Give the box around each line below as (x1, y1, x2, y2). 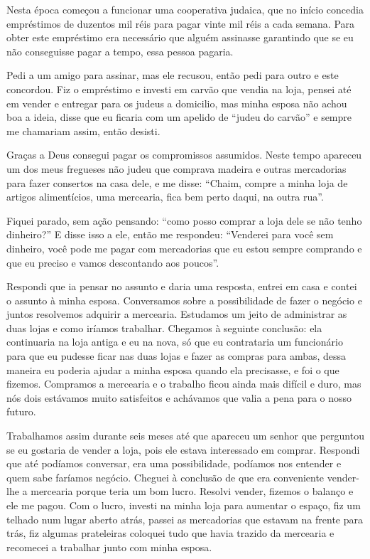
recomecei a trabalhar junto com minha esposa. (6, 539, 212, 554)
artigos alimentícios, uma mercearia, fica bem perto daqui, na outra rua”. (6, 189, 324, 204)
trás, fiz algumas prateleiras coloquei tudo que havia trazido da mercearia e (6, 526, 334, 541)
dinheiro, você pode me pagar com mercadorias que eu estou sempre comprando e (6, 240, 362, 255)
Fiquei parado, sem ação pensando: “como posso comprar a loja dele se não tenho (6, 213, 362, 228)
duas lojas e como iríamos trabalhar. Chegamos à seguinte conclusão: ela (6, 320, 322, 335)
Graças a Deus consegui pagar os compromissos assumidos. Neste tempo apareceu (6, 147, 362, 162)
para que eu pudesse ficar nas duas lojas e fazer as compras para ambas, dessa (6, 348, 347, 363)
